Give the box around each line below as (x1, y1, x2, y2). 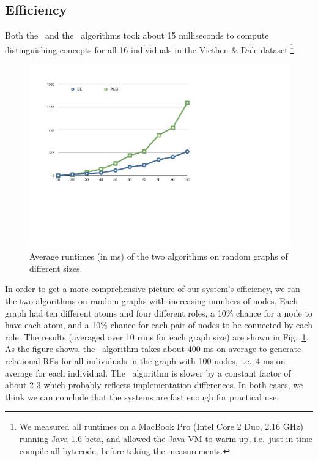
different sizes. (29, 261, 83, 274)
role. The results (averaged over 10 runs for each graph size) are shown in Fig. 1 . (5, 330, 309, 343)
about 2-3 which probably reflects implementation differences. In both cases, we (5, 378, 303, 391)
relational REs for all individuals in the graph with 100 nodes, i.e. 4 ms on (5, 354, 286, 367)
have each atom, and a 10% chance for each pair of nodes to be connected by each (5, 318, 312, 331)
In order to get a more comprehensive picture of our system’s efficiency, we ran (5, 282, 300, 295)
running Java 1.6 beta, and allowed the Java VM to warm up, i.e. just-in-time (19, 432, 313, 445)
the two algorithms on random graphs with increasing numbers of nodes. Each (5, 294, 298, 307)
